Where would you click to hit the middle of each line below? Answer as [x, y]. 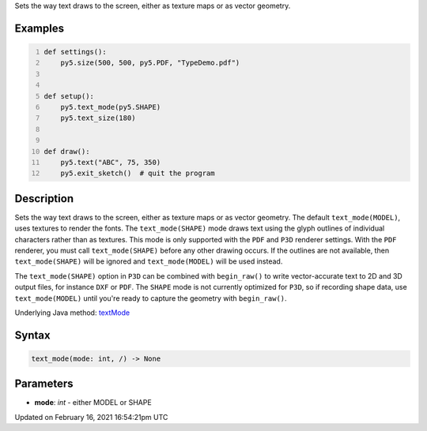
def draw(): [67, 151]
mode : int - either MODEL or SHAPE [93, 403]
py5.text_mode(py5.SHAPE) [111, 107]
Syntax [32, 335]
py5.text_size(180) [98, 118]
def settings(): [75, 52]
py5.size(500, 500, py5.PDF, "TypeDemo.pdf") [150, 63]
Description [44, 199]
